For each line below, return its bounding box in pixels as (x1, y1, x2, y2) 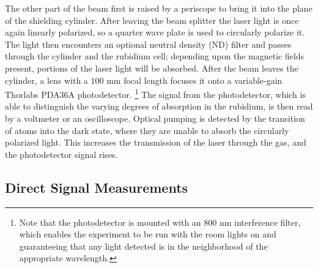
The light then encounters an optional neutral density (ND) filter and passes (5, 37, 292, 50)
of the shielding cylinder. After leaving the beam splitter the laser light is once (5, 13, 299, 26)
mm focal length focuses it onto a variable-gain (106, 73, 283, 86)
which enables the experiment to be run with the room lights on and (19, 228, 276, 240)
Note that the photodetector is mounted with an (19, 215, 201, 228)
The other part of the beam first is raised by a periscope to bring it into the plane (5, 2, 312, 14)
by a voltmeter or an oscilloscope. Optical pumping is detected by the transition (5, 112, 305, 124)
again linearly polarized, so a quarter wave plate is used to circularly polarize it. (5, 26, 305, 39)
